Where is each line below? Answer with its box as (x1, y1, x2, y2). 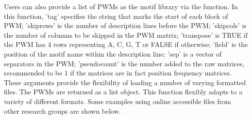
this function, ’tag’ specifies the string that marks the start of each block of (4, 11, 228, 21)
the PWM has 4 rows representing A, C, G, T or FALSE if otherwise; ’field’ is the (4, 39, 248, 49)
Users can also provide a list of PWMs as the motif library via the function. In (4, 1, 238, 11)
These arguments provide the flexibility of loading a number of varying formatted (4, 77, 246, 87)
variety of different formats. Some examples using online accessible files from (4, 96, 231, 106)
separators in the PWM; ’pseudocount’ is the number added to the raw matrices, (4, 58, 245, 68)
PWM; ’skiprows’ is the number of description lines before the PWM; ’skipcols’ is (4, 20, 247, 30)
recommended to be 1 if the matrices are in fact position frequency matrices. (4, 68, 232, 78)
